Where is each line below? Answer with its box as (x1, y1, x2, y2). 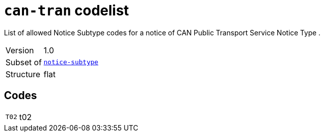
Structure (5, 69, 40, 79)
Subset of (5, 57, 42, 67)
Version (5, 45, 34, 55)
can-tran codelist (4, 2, 129, 19)
